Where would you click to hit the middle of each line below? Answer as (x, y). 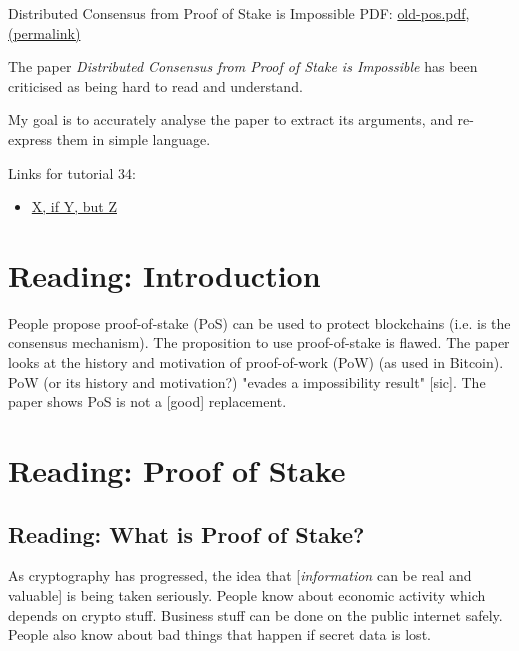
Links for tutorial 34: (72, 172)
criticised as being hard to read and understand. (155, 85)
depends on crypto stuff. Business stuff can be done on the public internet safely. (255, 614)
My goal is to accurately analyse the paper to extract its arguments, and (230, 119)
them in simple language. (133, 138)
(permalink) (44, 32)
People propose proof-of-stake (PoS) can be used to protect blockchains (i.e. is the (259, 322)
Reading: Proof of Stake (177, 470)
